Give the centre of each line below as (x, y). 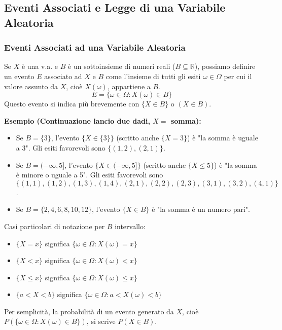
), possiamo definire (225, 66)
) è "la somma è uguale (223, 138)
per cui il (238, 76)
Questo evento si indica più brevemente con (72, 104)
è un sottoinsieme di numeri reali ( (122, 66)
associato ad (63, 76)
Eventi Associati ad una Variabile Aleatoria (95, 47)
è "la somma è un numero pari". (201, 209)
